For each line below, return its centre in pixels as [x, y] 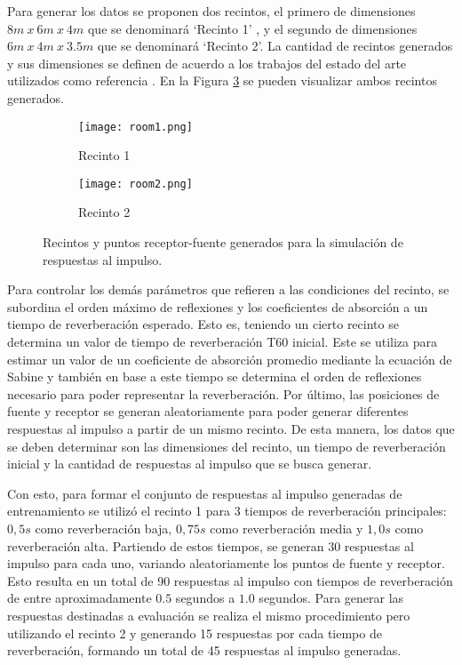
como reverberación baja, [104, 528]
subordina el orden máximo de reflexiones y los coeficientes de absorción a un [218, 306]
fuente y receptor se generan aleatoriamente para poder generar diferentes [208, 411]
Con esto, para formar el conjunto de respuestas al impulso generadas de [205, 493]
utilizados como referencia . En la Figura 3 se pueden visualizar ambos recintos [222, 80]
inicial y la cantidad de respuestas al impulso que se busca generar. [190, 464]
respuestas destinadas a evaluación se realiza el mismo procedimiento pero [209, 615]
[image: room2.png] [135, 184]
